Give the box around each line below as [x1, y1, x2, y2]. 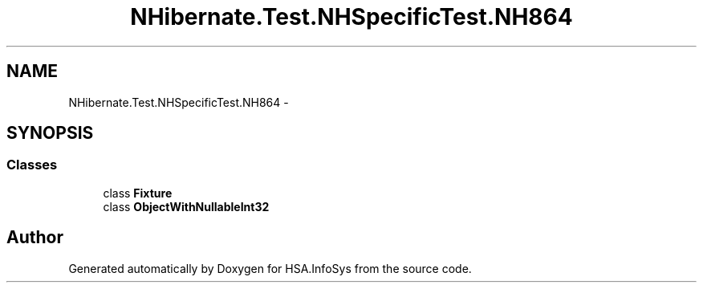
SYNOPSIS [6, 123, 94, 144]
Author [6, 227, 63, 248]
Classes [6, 157, 58, 173]
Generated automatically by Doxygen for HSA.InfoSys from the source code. [68, 261, 472, 275]
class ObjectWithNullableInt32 [103, 199, 270, 214]
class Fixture [103, 185, 173, 200]
